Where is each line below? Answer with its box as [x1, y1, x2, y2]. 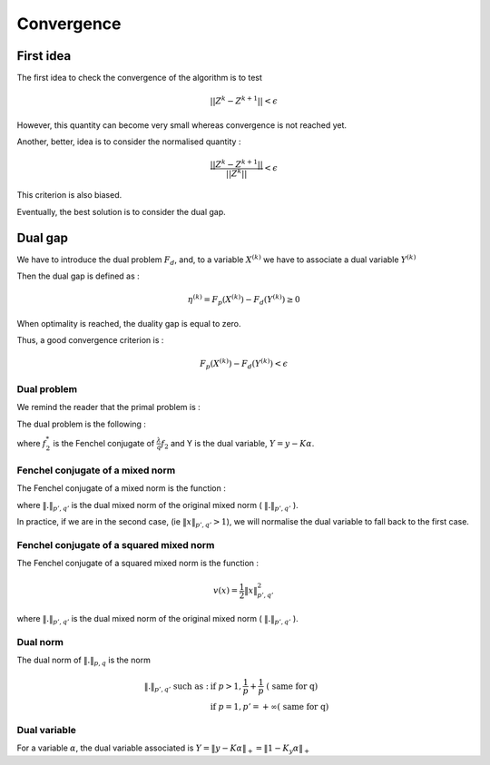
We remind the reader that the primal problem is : [16, 402, 201, 413]
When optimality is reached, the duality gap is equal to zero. [16, 318, 241, 329]
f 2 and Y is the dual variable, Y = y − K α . [160, 437, 315, 451]
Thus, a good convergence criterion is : [16, 335, 164, 346]
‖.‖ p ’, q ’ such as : [143, 681, 209, 693]
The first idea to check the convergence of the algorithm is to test [16, 73, 263, 83]
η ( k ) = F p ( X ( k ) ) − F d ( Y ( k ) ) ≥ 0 [187, 293, 300, 307]
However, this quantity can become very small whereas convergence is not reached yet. [16, 119, 348, 131]
